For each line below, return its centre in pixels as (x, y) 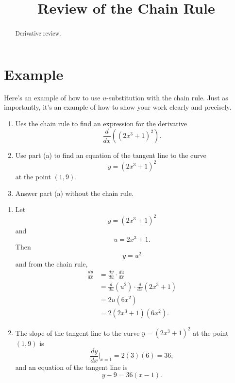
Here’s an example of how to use (52, 97)
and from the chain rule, (51, 263)
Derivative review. (38, 33)
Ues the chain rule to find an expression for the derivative (101, 123)
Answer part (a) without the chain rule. (75, 193)
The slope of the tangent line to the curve (77, 333)
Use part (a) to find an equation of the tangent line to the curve (111, 155)
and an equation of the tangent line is (71, 367)
